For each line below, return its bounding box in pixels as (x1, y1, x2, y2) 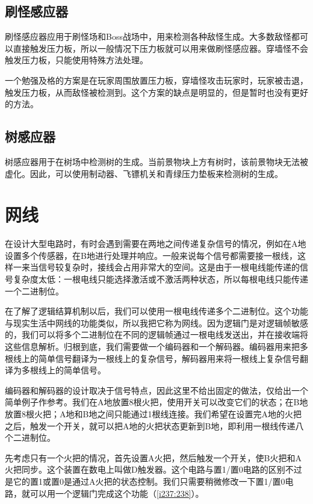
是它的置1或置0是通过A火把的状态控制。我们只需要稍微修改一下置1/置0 (5, 474, 285, 487)
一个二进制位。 (5, 284, 64, 297)
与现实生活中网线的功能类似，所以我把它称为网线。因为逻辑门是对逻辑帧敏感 (5, 316, 308, 329)
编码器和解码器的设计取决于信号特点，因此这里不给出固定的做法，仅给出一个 (5, 384, 308, 396)
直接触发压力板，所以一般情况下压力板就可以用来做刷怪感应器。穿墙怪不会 (13, 42, 308, 54)
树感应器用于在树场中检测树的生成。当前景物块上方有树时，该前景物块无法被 (5, 155, 308, 167)
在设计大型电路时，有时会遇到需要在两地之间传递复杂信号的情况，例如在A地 (5, 237, 306, 250)
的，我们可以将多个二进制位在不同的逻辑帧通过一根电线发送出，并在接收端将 (5, 328, 308, 341)
